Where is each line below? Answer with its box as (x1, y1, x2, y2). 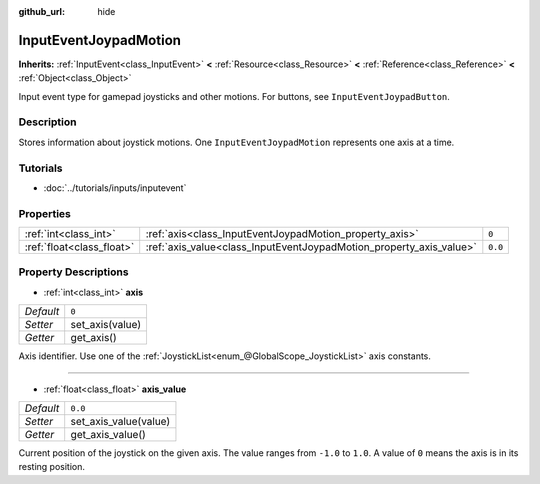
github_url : (18, 6, 65, 17)
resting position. (18, 461, 85, 473)
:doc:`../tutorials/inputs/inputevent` (43, 181, 187, 194)
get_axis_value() (70, 428, 147, 442)
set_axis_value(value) (70, 415, 171, 429)
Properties (18, 206, 72, 220)
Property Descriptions (18, 265, 129, 279)
